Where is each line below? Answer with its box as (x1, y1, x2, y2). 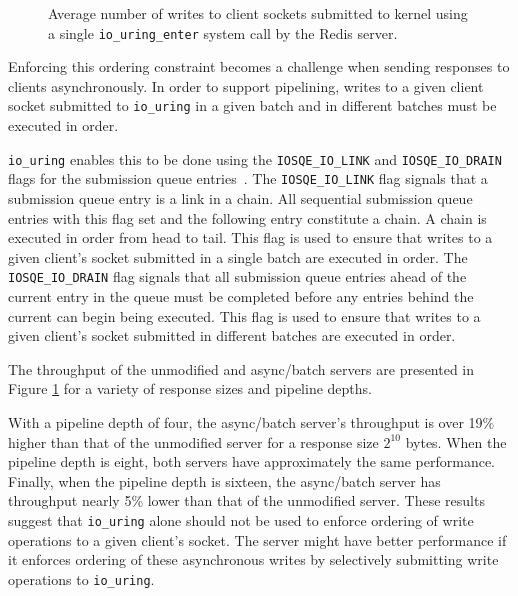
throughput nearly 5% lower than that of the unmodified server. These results (8, 490, 485, 511)
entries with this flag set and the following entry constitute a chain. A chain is (8, 207, 487, 228)
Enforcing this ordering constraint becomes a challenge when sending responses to (8, 56, 510, 77)
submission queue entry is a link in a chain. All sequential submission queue (8, 188, 473, 208)
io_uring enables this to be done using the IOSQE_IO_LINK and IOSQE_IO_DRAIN (8, 148, 502, 169)
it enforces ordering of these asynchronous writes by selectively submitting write (8, 549, 499, 570)
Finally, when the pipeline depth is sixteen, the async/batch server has (8, 470, 441, 491)
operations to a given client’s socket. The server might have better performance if (8, 529, 507, 550)
